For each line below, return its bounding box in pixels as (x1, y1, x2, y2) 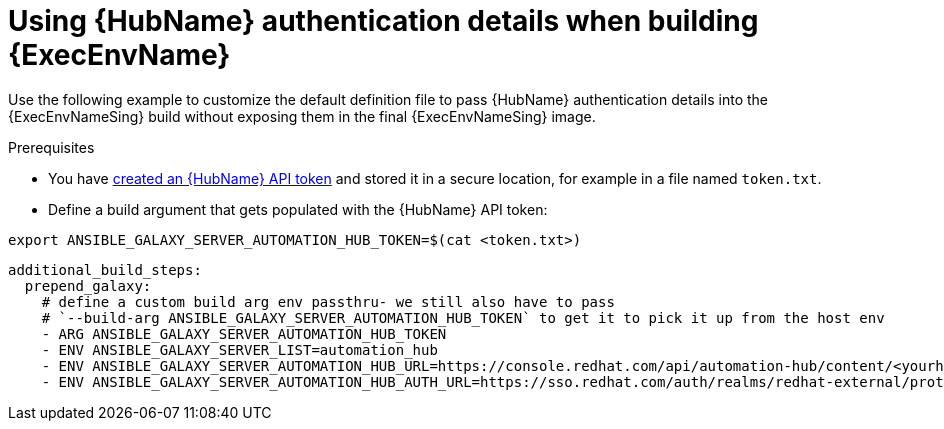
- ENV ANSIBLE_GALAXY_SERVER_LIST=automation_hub (41, 341, 438, 358)
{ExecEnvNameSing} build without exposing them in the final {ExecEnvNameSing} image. (8, 107, 596, 125)
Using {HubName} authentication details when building (8, 4, 759, 38)
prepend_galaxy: (24, 277, 152, 294)
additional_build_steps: (8, 261, 202, 278)
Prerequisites (8, 138, 95, 156)
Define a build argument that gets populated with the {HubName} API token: (48, 200, 548, 218)
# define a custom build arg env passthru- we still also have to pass (41, 293, 615, 310)
